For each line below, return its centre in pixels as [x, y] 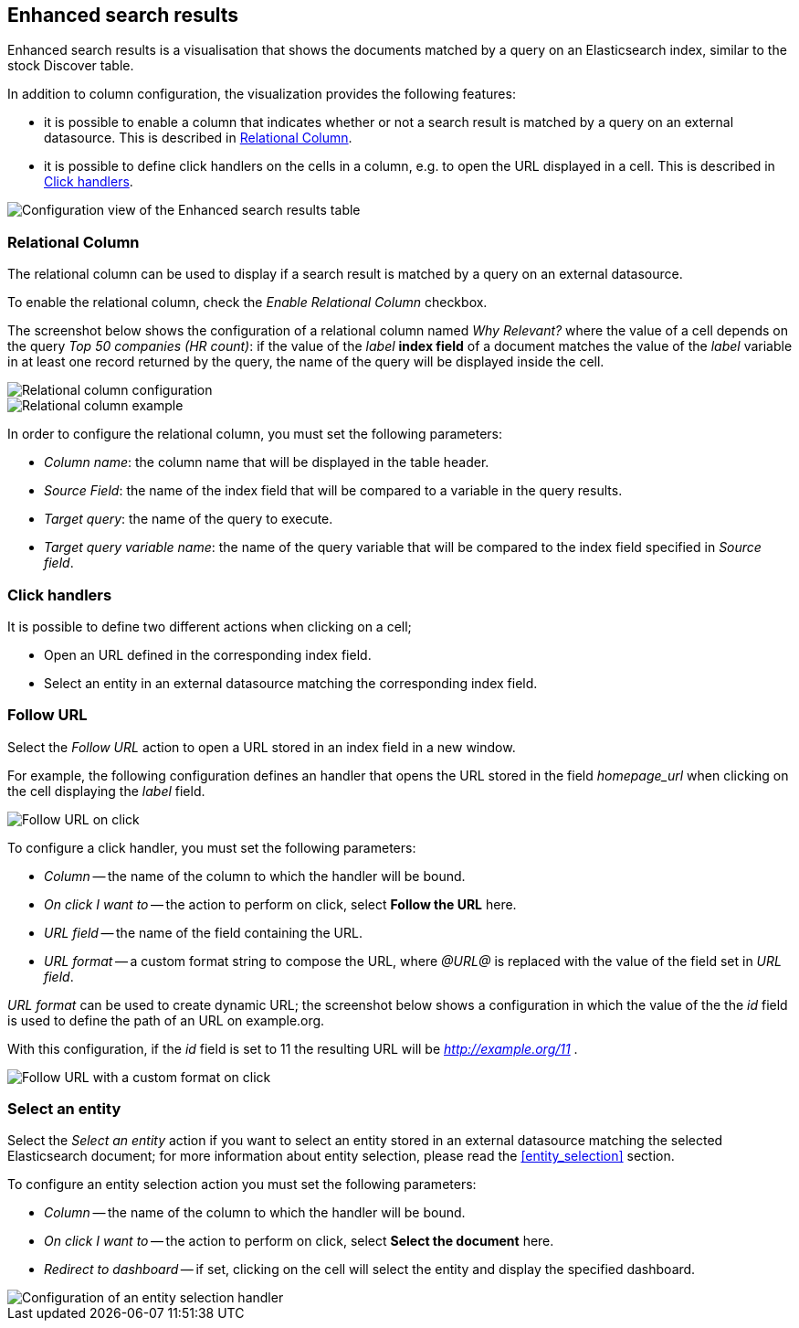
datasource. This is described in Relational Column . [198, 138]
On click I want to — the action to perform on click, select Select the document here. [299, 1241]
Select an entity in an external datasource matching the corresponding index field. [291, 683]
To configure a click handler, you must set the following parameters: [212, 847]
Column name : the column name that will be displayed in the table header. [267, 462]
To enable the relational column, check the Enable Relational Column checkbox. [247, 303]
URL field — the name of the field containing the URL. [203, 932]
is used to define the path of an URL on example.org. [166, 1020]
